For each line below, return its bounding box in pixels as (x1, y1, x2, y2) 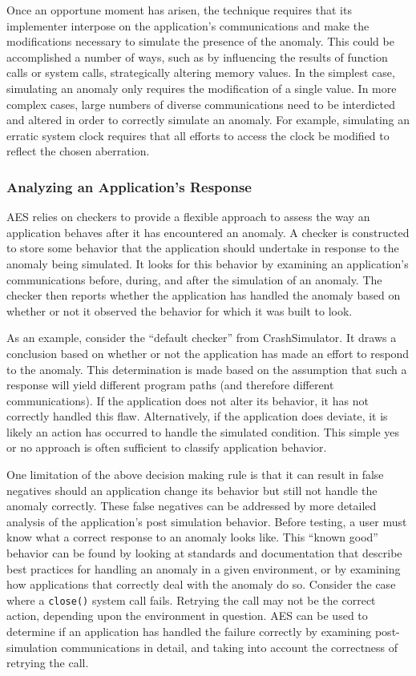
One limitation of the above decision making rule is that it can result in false (6, 466, 384, 483)
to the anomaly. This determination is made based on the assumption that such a (6, 360, 407, 377)
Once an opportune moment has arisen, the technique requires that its (6, 2, 352, 18)
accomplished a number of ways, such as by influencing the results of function (6, 48, 388, 65)
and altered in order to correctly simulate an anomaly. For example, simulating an (6, 111, 410, 128)
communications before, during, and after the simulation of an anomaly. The (6, 271, 382, 288)
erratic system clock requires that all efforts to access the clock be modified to (6, 127, 390, 143)
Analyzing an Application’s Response (6, 176, 252, 196)
